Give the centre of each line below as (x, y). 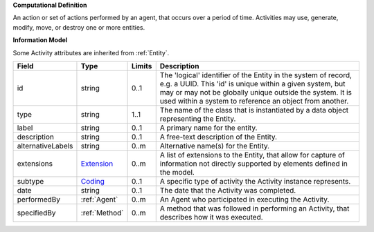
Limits (142, 66)
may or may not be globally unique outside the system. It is (256, 92)
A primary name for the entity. (208, 128)
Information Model (40, 40)
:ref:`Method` (102, 213)
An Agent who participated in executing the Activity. (244, 199)
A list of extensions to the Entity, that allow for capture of (252, 155)
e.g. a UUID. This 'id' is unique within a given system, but (252, 84)
